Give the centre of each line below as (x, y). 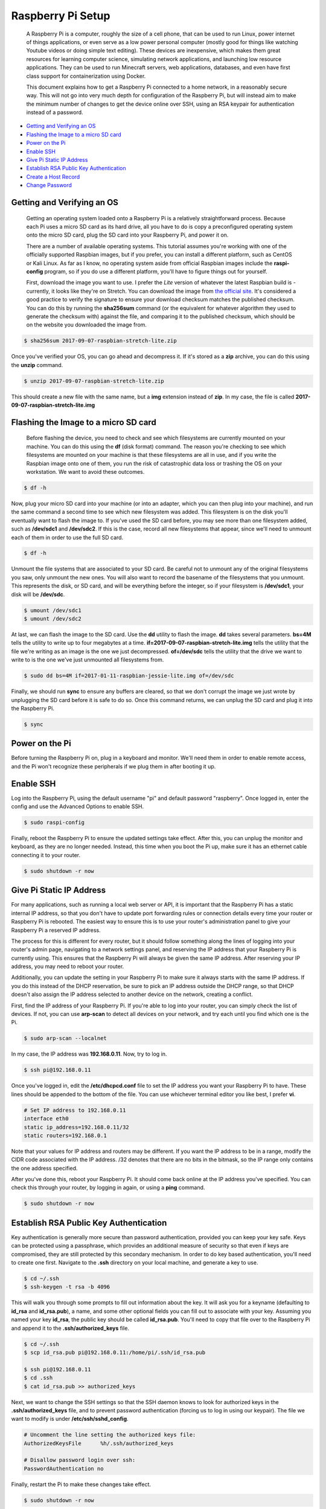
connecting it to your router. (46, 855)
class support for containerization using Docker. (86, 76)
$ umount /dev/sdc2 (53, 619)
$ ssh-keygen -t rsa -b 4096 (67, 1287)
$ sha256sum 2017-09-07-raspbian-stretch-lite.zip (101, 341)
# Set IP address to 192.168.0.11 (75, 1110)
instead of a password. (55, 112)
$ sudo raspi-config (54, 823)
